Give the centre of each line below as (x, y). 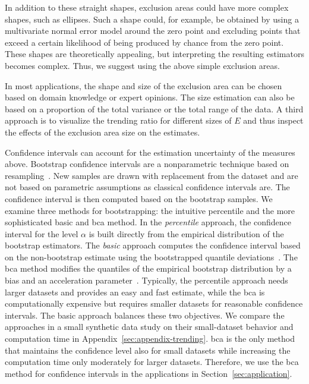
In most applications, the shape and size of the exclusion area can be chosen (144, 85)
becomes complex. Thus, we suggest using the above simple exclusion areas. (142, 65)
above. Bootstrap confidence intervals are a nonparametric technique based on (147, 164)
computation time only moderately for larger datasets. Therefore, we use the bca (152, 362)
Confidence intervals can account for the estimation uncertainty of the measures (150, 152)
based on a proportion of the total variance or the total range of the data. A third (154, 108)
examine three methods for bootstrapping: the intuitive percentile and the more (150, 210)
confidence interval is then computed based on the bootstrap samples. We (139, 198)
